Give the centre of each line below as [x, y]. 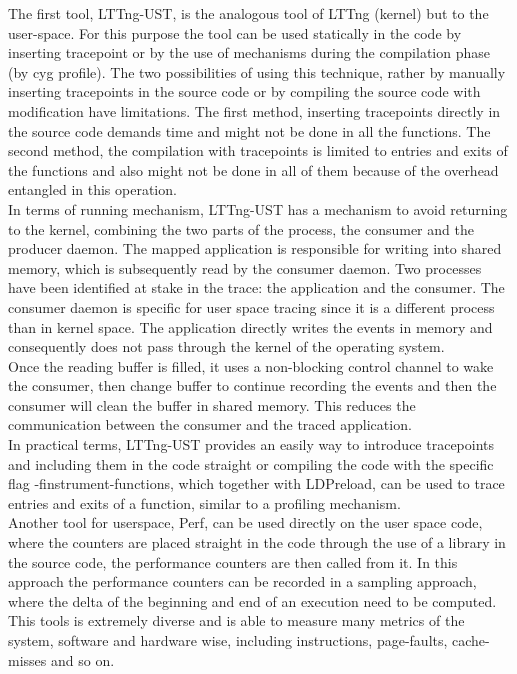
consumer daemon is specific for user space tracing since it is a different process [251, 306]
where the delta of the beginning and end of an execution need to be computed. [252, 600]
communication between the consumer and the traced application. [210, 424]
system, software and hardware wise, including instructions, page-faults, [228, 640]
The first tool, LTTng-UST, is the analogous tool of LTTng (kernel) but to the [248, 13]
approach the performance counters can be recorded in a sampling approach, [242, 581]
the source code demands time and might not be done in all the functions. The [249, 130]
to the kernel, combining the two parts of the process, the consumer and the [241, 228]
